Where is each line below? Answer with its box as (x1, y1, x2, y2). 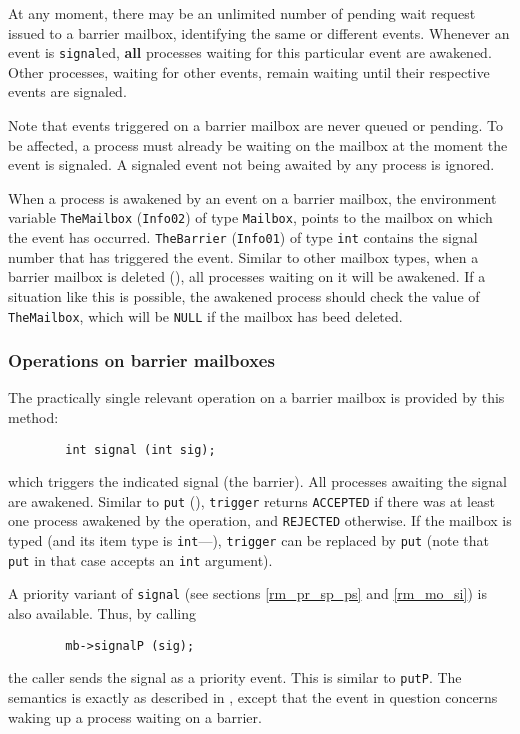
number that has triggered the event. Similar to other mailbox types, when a (8, 246, 479, 267)
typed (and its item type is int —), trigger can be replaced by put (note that (8, 530, 490, 551)
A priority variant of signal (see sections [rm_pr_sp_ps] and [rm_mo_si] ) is (8, 583, 487, 604)
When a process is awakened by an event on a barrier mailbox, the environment (8, 187, 497, 208)
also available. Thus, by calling (8, 603, 196, 624)
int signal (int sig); (65, 442, 216, 457)
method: (8, 406, 59, 427)
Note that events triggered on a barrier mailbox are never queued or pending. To (8, 115, 504, 136)
